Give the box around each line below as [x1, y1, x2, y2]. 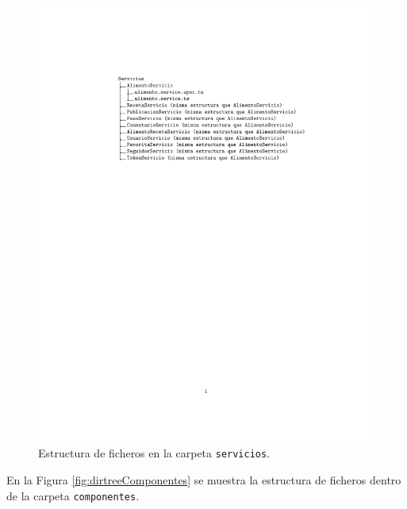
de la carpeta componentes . [6, 487, 140, 503]
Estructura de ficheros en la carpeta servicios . [38, 445, 271, 461]
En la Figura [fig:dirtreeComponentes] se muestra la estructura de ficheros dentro [6, 472, 401, 488]
